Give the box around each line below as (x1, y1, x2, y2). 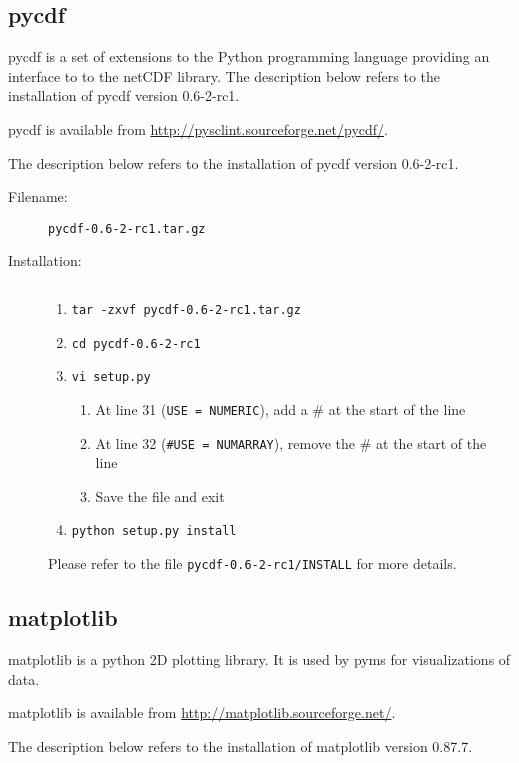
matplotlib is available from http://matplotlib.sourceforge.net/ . (8, 702, 396, 723)
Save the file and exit (95, 485, 225, 506)
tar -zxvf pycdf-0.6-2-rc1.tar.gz (71, 303, 301, 318)
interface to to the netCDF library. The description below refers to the (8, 65, 441, 86)
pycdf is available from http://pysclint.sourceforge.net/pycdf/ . (8, 118, 388, 139)
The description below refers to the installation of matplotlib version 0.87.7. (8, 735, 473, 756)
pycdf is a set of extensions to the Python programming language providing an (8, 46, 490, 67)
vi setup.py (71, 370, 151, 385)
